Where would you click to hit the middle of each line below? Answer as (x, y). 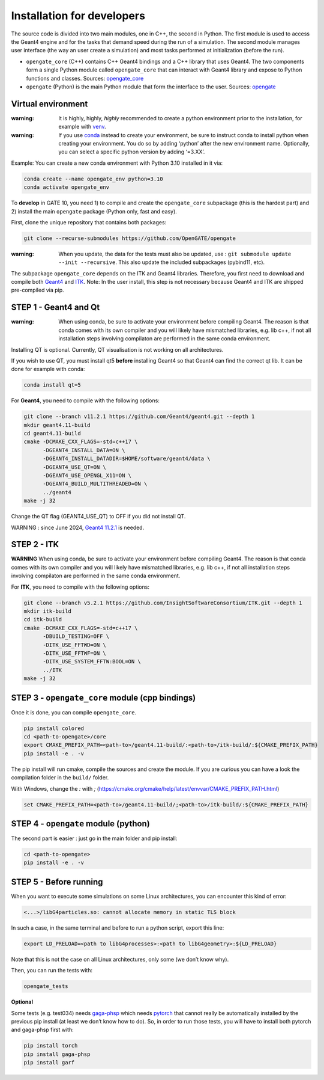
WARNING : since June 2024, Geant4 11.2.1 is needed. (78, 527)
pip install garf (49, 1063)
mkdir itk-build (48, 611)
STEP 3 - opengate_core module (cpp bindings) (103, 698)
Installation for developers (78, 16)
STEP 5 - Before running (57, 882)
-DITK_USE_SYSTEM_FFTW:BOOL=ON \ (92, 662)
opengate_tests (46, 986)
